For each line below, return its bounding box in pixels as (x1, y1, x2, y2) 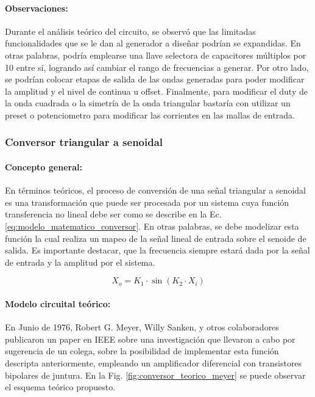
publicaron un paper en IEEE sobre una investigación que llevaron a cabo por (5, 332, 296, 345)
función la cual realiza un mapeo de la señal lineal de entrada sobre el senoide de (5, 231, 306, 244)
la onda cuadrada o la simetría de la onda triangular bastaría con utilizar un (5, 97, 291, 109)
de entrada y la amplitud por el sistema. (5, 255, 155, 268)
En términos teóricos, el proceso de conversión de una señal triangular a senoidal (5, 184, 306, 197)
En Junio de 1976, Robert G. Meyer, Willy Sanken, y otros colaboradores (5, 321, 279, 333)
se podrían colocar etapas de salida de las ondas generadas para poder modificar (5, 73, 305, 86)
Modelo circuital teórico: (5, 297, 111, 310)
